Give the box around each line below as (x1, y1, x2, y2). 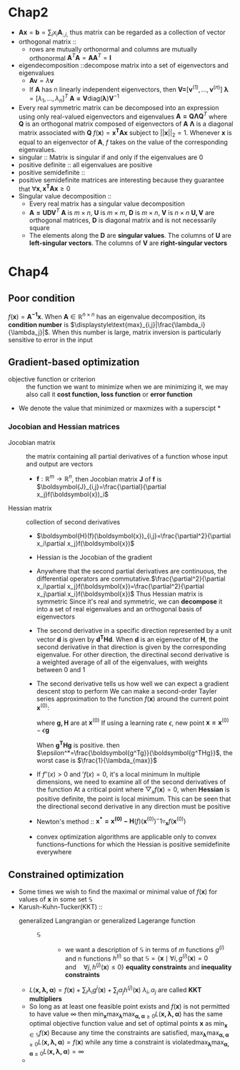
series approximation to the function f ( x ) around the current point (36, 694, 229, 703)
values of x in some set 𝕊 (18, 895, 93, 904)
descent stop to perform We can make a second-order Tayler (36, 687, 217, 695)
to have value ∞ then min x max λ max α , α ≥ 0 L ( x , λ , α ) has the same (29, 1010, 224, 1020)
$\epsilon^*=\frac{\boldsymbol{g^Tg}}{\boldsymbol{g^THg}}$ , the (36, 748, 233, 757)
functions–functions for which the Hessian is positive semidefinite (36, 840, 231, 849)
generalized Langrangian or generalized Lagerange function (18, 916, 196, 925)
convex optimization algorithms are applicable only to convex (36, 833, 217, 841)
